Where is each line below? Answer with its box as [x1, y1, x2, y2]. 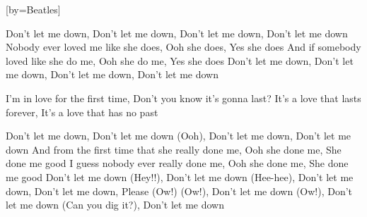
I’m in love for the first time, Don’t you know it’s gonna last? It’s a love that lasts [6, 90, 361, 105]
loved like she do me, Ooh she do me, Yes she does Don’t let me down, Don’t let [6, 53, 354, 68]
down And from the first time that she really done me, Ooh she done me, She [6, 142, 342, 156]
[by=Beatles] [6, 2, 61, 16]
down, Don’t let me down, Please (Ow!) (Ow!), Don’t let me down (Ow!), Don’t [6, 183, 353, 198]
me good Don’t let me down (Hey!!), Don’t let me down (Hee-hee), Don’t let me [6, 169, 354, 184]
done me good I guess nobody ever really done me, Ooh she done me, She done [6, 156, 349, 170]
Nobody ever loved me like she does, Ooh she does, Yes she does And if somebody [6, 39, 361, 54]
